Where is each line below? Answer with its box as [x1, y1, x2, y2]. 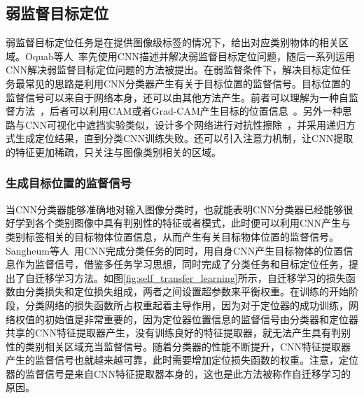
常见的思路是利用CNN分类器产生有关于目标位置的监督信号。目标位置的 [24, 76, 351, 90]
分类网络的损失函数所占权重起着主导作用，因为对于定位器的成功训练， [24, 297, 349, 312]
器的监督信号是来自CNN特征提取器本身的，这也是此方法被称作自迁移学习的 [6, 366, 351, 381]
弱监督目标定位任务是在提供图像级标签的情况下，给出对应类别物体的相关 [6, 35, 339, 50]
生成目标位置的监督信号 [6, 174, 132, 192]
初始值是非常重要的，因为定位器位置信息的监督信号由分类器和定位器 [44, 311, 358, 326]
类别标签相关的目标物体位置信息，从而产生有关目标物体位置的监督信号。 [6, 229, 339, 243]
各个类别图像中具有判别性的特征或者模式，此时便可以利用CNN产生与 [34, 215, 351, 230]
